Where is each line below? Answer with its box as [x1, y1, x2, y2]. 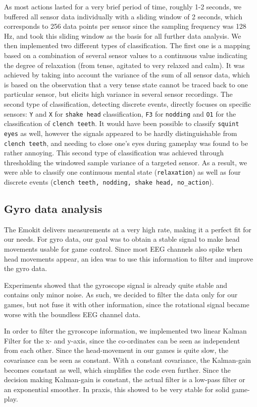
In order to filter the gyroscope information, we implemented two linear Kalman [4, 326, 247, 336]
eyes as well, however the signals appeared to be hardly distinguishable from [4, 128, 237, 138]
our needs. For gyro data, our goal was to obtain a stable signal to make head [4, 234, 240, 244]
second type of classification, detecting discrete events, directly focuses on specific [4, 98, 251, 109]
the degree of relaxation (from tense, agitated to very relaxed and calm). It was [4, 60, 245, 70]
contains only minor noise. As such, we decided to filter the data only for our [4, 289, 238, 300]
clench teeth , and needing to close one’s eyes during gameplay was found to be [4, 137, 248, 148]
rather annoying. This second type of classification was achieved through [4, 147, 224, 158]
